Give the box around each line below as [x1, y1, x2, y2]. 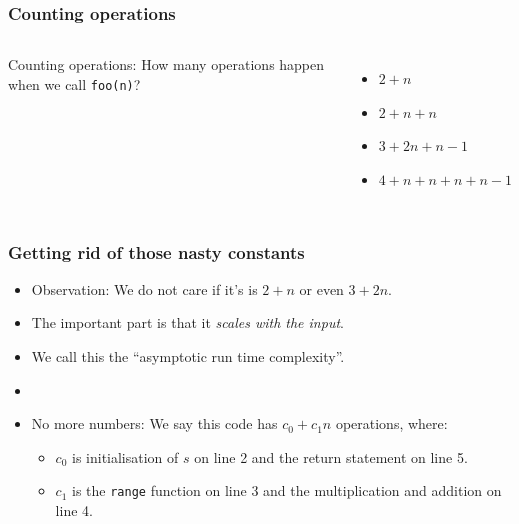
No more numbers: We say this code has [31, 413, 278, 434]
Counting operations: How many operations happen [8, 54, 325, 75]
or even [299, 278, 344, 299]
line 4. [55, 500, 93, 521]
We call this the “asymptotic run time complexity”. [31, 346, 345, 366]
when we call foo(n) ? [8, 73, 141, 94]
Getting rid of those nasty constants [8, 239, 305, 264]
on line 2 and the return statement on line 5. [194, 446, 468, 467]
